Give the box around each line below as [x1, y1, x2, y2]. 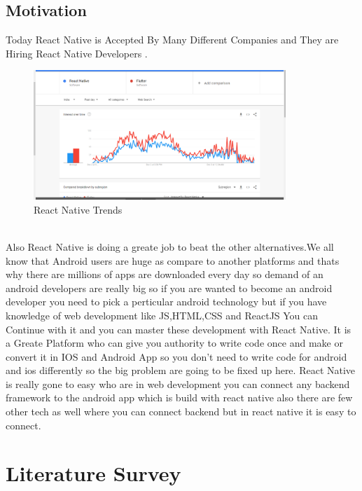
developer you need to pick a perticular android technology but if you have [6, 294, 327, 309]
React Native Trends [34, 202, 123, 216]
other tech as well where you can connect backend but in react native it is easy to [6, 404, 356, 419]
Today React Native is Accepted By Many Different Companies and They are [6, 32, 339, 47]
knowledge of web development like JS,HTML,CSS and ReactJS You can [6, 307, 319, 322]
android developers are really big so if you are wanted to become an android [6, 280, 333, 295]
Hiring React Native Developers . [6, 46, 148, 60]
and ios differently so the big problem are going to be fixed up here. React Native [6, 363, 356, 378]
